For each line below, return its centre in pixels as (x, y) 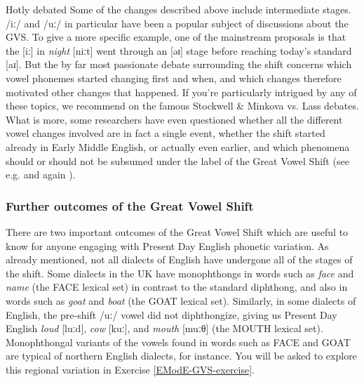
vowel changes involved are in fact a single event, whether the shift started (166, 133)
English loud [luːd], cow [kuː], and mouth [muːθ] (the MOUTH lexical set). (164, 328)
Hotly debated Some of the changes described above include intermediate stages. (178, 9)
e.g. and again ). (41, 174)
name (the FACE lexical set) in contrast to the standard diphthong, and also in (177, 287)
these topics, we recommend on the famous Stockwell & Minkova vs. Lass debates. (182, 106)
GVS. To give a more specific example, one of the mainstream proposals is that (176, 37)
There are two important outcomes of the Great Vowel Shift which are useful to (177, 231)
